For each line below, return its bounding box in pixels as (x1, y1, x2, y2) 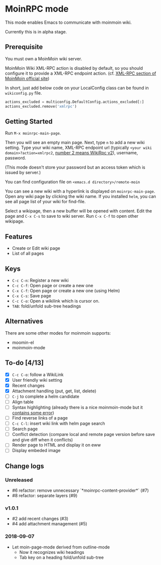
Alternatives (5, 317, 44, 325)
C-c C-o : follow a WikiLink (12, 371, 64, 377)
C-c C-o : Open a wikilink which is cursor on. (12, 298, 100, 304)
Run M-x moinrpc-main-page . (5, 130, 61, 136)
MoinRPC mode (5, 3, 69, 15)
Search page (12, 426, 38, 432)
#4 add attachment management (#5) (12, 521, 87, 527)
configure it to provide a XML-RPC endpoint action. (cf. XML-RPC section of (5, 70, 156, 76)
